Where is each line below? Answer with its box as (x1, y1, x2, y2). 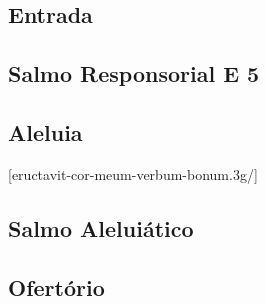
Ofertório (8, 271, 105, 302)
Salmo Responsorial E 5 (8, 58, 260, 89)
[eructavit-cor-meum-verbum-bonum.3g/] (8, 163, 258, 184)
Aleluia (8, 116, 83, 147)
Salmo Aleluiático (8, 212, 194, 243)
